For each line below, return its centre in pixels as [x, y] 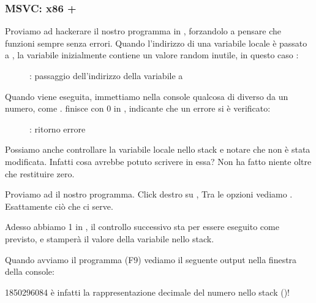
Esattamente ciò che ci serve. [59, 206]
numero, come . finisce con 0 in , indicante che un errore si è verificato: [138, 108]
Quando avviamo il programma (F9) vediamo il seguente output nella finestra [151, 259]
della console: [30, 271]
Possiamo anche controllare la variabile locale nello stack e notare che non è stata [158, 149]
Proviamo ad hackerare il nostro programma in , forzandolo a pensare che [143, 31]
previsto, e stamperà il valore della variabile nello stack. [110, 238]
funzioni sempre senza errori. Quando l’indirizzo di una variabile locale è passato [156, 43]
